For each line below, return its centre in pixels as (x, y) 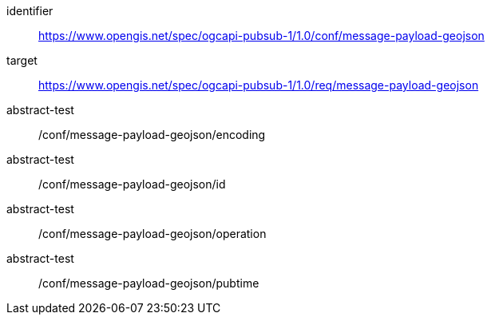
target (22, 60)
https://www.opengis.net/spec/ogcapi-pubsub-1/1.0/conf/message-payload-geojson (261, 36)
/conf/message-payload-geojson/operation (152, 234)
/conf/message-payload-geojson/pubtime (149, 283)
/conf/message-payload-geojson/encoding (152, 135)
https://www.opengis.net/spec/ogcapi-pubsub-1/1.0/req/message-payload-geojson (259, 85)
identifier (30, 11)
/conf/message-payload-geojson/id (132, 184)
